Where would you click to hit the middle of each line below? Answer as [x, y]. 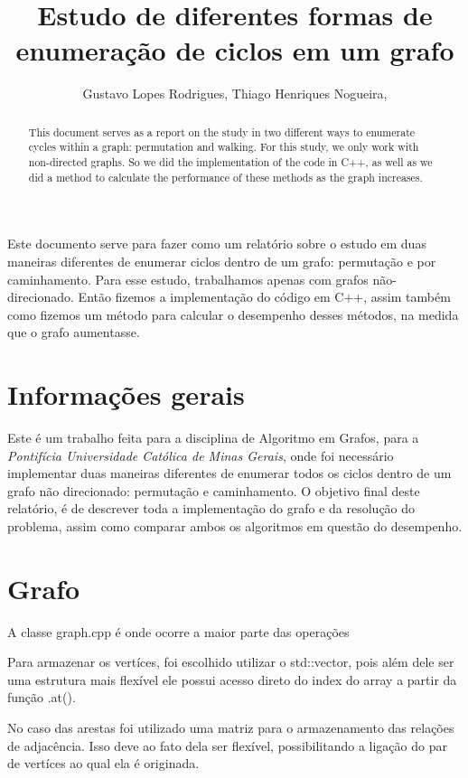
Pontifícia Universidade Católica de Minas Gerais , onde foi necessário [201, 455]
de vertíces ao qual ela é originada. [103, 763]
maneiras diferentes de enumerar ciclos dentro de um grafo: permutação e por [222, 261]
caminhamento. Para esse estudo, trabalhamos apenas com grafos [188, 279]
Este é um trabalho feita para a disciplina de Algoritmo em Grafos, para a [213, 438]
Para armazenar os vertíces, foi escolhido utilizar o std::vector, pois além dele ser [231, 662]
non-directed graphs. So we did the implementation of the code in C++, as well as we [230, 162]
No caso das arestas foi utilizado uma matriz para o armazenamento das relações [231, 728]
